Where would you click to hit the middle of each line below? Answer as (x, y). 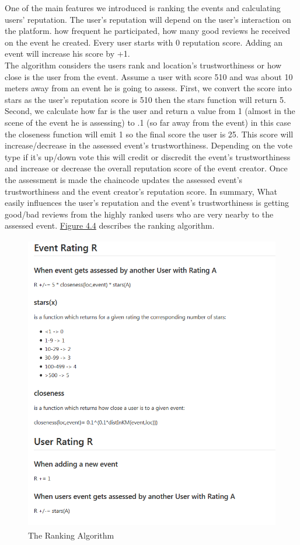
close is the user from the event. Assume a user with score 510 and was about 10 (149, 76)
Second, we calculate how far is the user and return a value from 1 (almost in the (150, 111)
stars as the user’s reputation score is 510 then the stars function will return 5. (146, 99)
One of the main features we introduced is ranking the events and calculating (143, 8)
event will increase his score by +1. (67, 54)
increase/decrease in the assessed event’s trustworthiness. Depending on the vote (149, 145)
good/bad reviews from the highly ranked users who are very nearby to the (139, 214)
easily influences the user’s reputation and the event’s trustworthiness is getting (147, 203)
